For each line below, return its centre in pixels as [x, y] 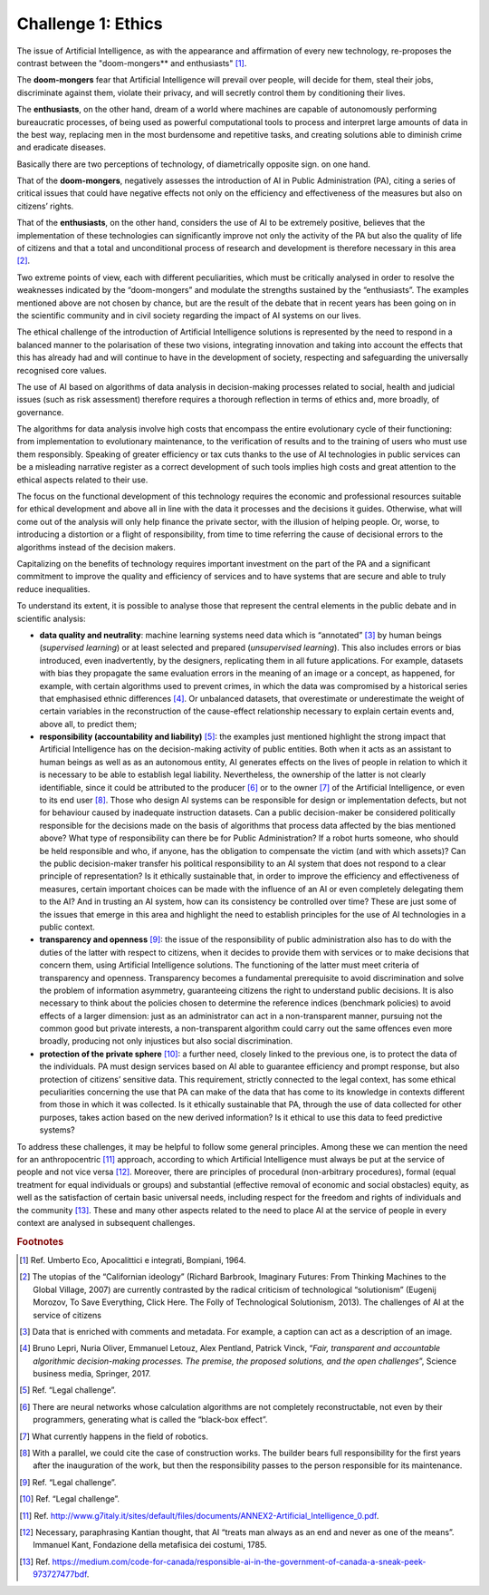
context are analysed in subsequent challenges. [106, 1222]
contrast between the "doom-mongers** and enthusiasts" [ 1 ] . [132, 63]
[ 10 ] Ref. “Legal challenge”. [70, 1499]
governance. [40, 412]
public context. [67, 927]
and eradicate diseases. [61, 147]
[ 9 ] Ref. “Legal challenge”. [68, 1482]
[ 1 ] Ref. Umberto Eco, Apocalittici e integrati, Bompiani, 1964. [133, 1259]
